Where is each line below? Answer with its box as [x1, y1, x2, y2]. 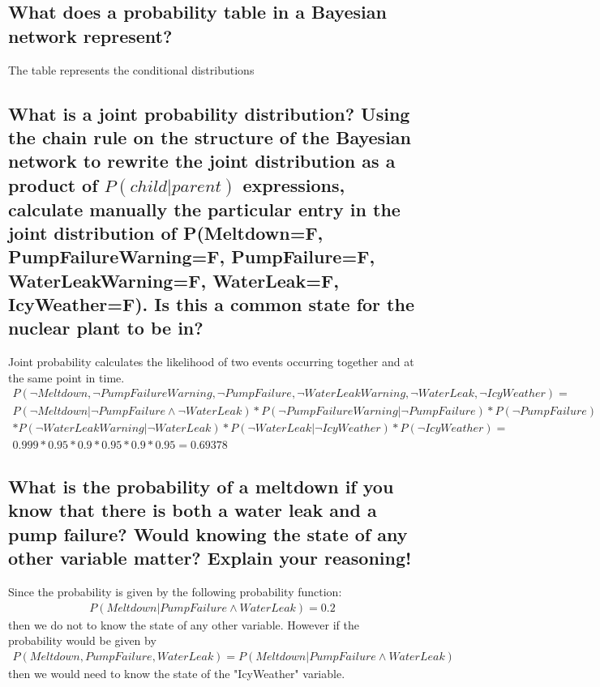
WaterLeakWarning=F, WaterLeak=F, [8, 267, 340, 292]
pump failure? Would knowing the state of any [8, 521, 408, 546]
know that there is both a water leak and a [8, 497, 377, 523]
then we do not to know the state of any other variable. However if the [8, 616, 359, 633]
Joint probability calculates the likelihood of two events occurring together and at [8, 353, 414, 370]
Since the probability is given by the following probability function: [8, 582, 342, 600]
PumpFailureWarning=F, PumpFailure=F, [8, 244, 375, 269]
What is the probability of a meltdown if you [8, 473, 394, 498]
